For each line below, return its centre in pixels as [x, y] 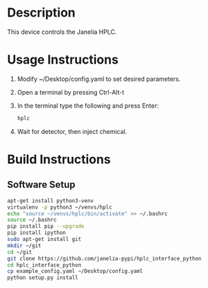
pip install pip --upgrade [46, 227]
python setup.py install [43, 278]
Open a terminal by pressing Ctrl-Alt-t [71, 92]
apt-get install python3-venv [51, 201]
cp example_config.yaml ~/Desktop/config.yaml [75, 271]
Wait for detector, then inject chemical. [72, 131]
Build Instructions [59, 159]
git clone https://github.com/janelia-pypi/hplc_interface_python [104, 258]
